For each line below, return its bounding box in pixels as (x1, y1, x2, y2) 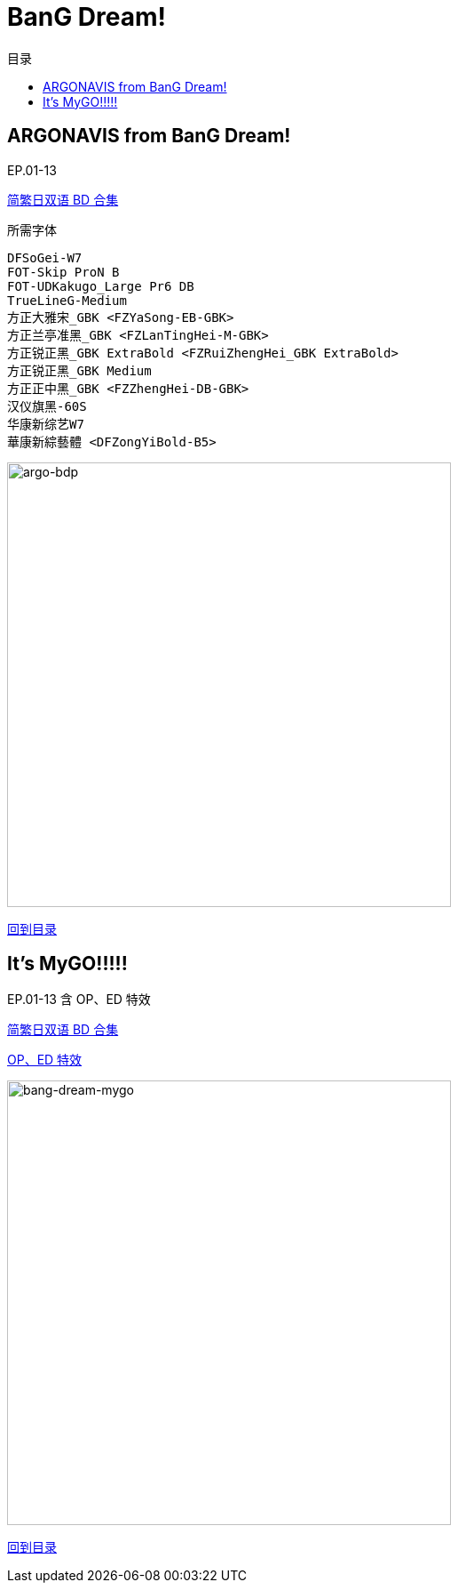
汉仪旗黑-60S (7, 398, 87, 414)
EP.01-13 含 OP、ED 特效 (7, 992, 151, 1008)
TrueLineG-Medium (7, 293, 127, 308)
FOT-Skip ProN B (7, 264, 120, 279)
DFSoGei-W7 (7, 250, 83, 265)
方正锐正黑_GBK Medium (7, 363, 152, 378)
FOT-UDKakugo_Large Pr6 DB (7, 278, 194, 293)
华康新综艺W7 (7, 416, 84, 431)
